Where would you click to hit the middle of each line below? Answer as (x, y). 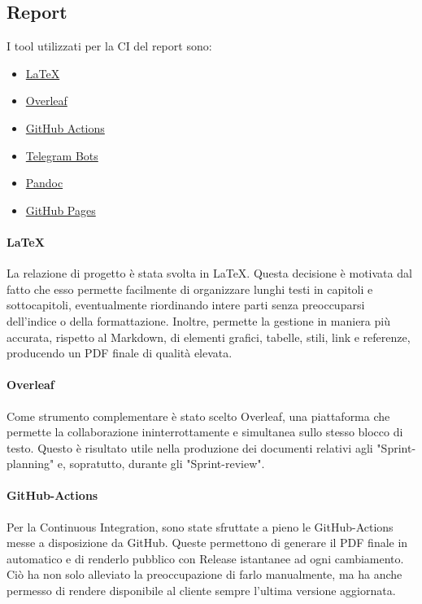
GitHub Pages (61, 210)
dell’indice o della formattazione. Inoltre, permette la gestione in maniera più (198, 320)
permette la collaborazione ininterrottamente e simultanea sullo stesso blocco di (205, 432)
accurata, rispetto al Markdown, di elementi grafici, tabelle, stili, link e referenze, (209, 337)
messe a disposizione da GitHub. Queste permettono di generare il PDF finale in (207, 543)
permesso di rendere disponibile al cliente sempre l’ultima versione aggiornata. (201, 591)
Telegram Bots (62, 155)
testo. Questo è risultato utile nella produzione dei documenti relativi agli (190, 447)
